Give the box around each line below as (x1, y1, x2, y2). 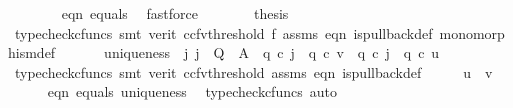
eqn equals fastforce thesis (61, 3, 289, 23)
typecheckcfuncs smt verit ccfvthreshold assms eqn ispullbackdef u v (14, 61, 493, 82)
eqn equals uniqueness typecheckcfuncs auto (47, 81, 337, 102)
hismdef (8, 42, 56, 63)
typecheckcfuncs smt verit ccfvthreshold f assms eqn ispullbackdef (14, 22, 433, 43)
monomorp (439, 22, 505, 43)
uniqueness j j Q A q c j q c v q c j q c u (104, 42, 440, 63)
